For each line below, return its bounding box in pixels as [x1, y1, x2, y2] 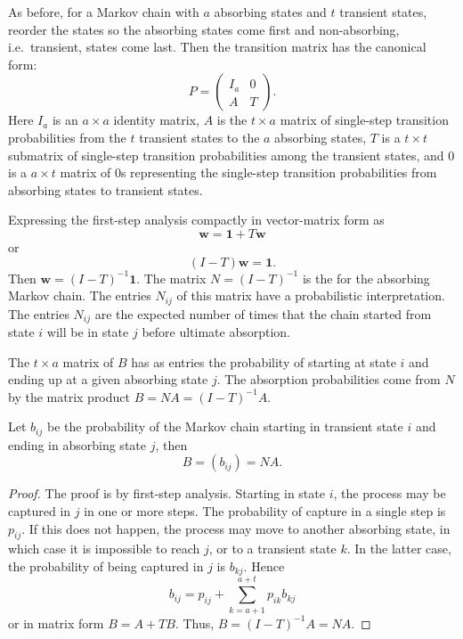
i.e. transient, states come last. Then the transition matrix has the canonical [8, 37, 426, 56]
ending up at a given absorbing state [8, 370, 208, 389]
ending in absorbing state [8, 435, 146, 454]
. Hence [243, 557, 285, 576]
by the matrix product [8, 387, 130, 406]
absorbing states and [214, 3, 327, 20]
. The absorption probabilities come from [216, 370, 441, 389]
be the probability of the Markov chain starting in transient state [46, 417, 403, 436]
